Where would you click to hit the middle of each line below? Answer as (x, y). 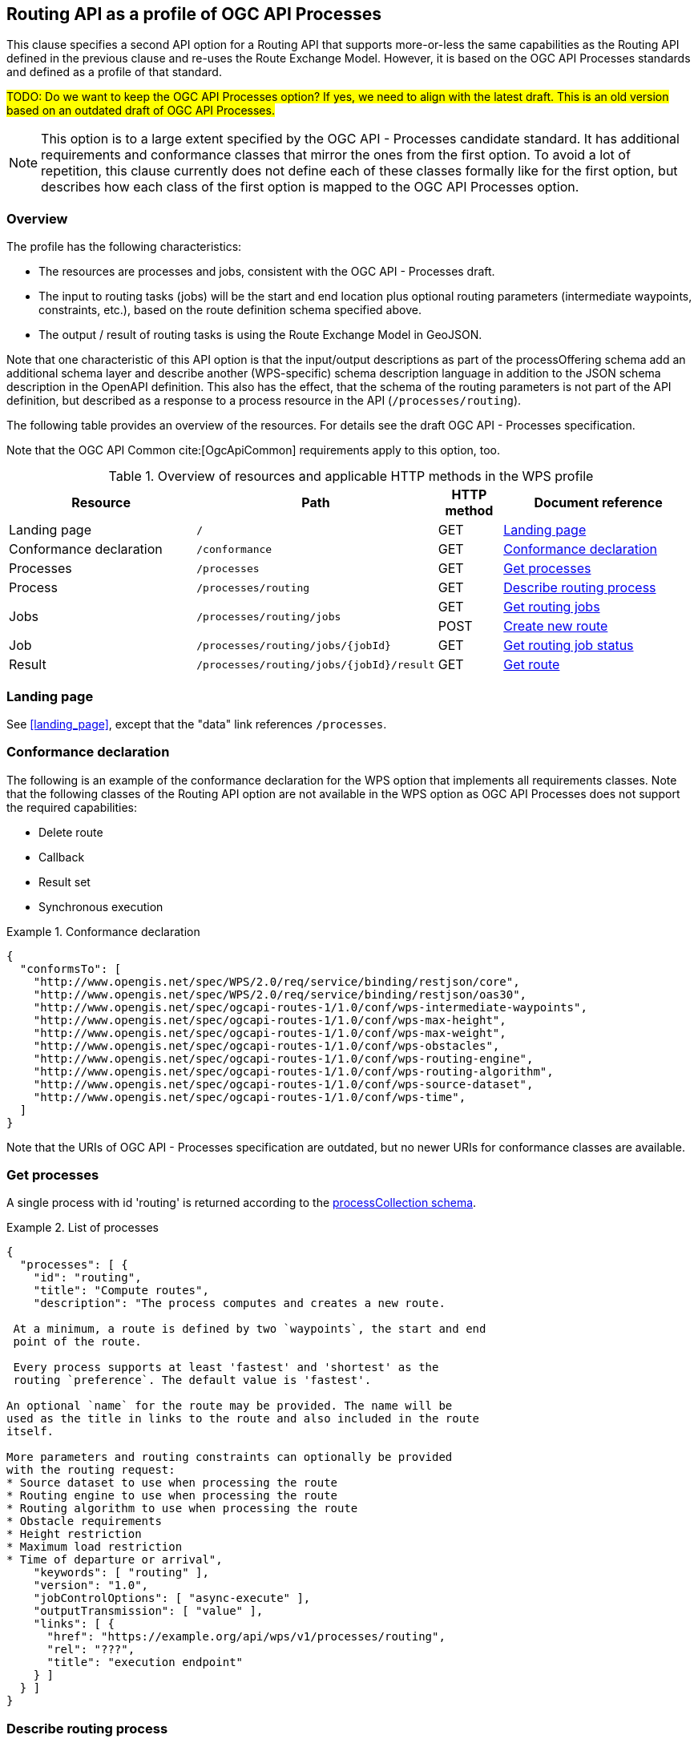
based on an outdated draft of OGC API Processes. (141, 111)
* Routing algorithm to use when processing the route (182, 1509)
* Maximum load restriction (95, 1547)
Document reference (598, 503)
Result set (65, 882)
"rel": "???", (91, 1650)
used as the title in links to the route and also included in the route (243, 1419)
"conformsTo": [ (71, 968)
